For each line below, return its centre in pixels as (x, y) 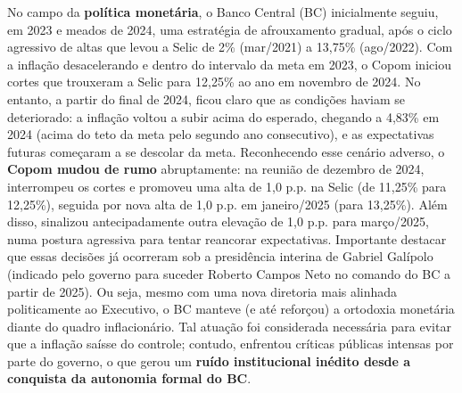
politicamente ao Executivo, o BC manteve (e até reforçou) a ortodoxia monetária (231, 309)
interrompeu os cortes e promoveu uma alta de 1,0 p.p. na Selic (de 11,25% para (227, 186)
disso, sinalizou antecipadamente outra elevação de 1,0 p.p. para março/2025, (218, 221)
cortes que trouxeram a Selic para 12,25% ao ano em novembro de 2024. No (214, 82)
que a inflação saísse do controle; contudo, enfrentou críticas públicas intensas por (231, 344)
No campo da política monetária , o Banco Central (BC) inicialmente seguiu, (223, 12)
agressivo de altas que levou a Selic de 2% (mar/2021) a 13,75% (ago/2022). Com (230, 47)
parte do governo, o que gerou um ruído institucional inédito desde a (209, 360)
